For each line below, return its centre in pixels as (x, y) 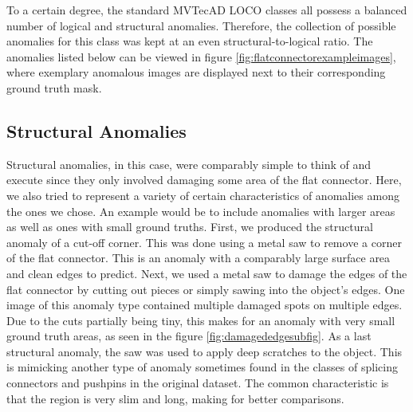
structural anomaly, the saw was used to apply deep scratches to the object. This (205, 351)
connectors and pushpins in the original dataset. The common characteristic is (198, 383)
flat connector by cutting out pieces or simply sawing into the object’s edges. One (206, 289)
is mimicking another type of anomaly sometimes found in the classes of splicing (202, 367)
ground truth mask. (54, 87)
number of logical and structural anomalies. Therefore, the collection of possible (201, 25)
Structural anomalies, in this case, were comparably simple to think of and (189, 164)
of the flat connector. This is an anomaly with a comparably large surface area (199, 258)
